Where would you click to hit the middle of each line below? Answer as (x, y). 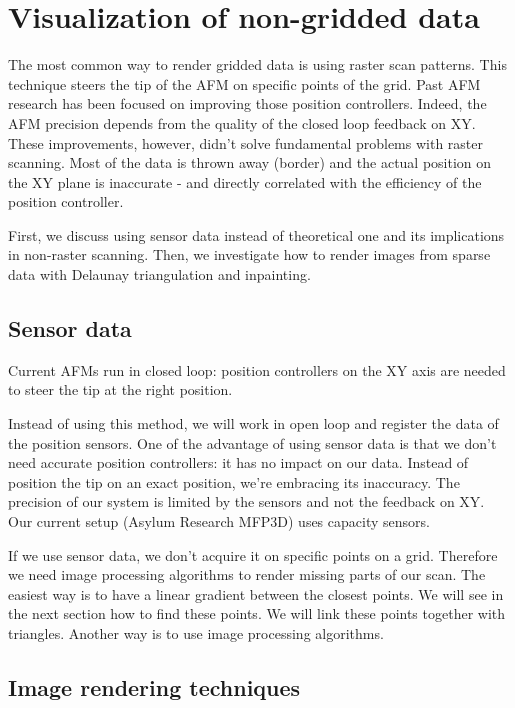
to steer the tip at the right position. (120, 389)
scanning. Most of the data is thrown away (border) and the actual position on (250, 162)
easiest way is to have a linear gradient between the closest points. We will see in (256, 593)
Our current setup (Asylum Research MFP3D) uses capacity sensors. (219, 521)
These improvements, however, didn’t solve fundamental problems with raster (246, 142)
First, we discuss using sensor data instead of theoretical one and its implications (256, 234)
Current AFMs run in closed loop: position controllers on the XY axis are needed (257, 369)
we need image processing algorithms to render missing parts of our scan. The (247, 574)
